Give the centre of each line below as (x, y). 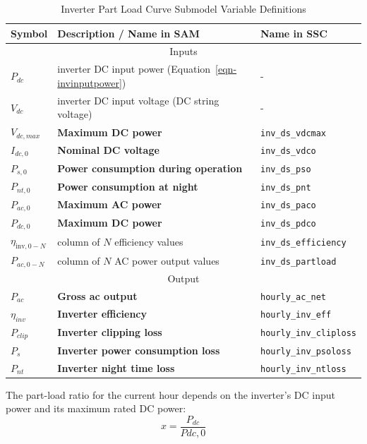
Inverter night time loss (116, 367)
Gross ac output (97, 296)
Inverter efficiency (102, 314)
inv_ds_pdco (288, 224)
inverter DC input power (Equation (134, 69)
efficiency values (149, 241)
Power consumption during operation (150, 168)
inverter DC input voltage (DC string (138, 100)
